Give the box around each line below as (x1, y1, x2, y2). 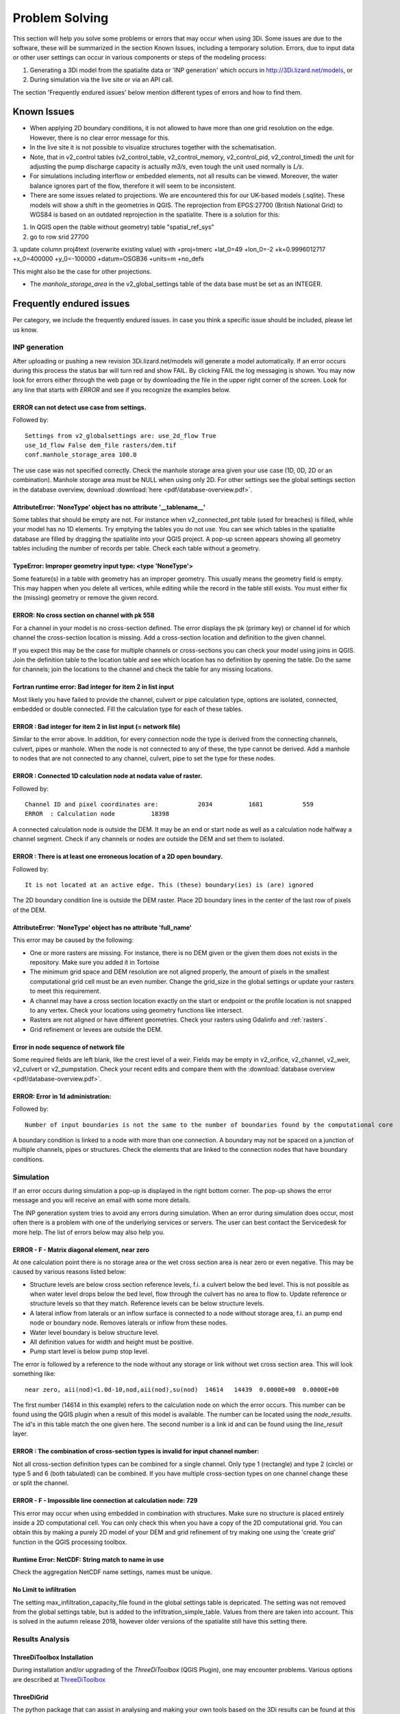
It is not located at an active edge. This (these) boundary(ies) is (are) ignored (25, 881, 314, 889)
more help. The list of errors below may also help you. (12, 1228, 165, 1236)
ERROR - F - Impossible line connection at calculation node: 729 (12, 1497, 198, 1505)
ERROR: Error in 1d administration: (12, 1092, 112, 1100)
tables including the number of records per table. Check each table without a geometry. (12, 544, 260, 553)
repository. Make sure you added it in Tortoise (29, 958, 160, 966)
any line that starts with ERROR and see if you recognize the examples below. (12, 385, 231, 394)
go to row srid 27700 (29, 232, 89, 241)
